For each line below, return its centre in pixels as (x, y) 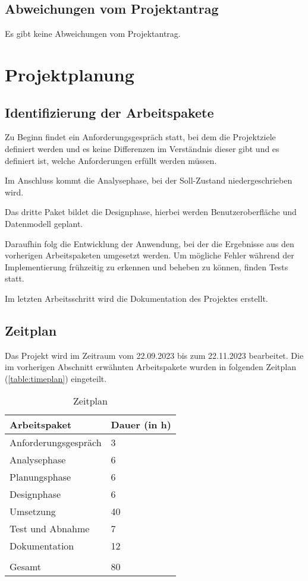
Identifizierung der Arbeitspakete (109, 112)
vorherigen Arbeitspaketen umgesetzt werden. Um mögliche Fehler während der (150, 255)
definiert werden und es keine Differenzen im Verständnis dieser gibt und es (142, 148)
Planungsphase (40, 477)
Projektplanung (70, 74)
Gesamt (26, 567)
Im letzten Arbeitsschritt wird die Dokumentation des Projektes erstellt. (136, 298)
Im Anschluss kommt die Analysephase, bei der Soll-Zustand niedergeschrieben (149, 180)
